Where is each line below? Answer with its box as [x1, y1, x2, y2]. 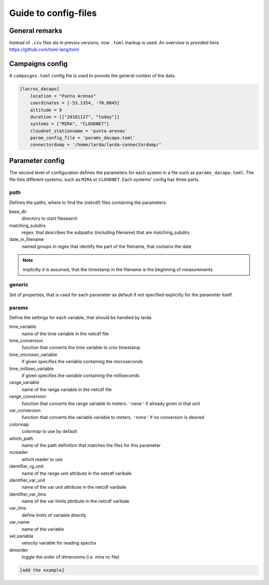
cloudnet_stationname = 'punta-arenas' [30, 128, 128, 134]
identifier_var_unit [9, 477, 46, 483]
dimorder [9, 547, 28, 553]
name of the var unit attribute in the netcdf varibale [21, 484, 127, 490]
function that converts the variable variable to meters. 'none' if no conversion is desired [21, 414, 204, 420]
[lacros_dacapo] [19, 86, 60, 92]
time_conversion [9, 338, 43, 344]
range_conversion [9, 393, 46, 399]
